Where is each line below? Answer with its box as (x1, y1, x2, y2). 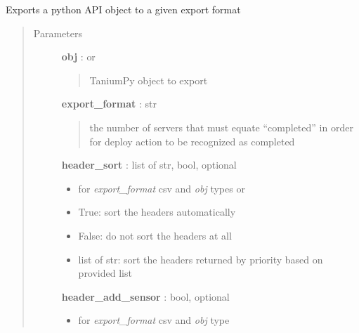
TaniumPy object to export (89, 72, 208, 87)
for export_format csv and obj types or (78, 181, 245, 195)
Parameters (33, 25, 82, 40)
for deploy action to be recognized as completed (89, 133, 295, 148)
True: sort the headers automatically (78, 204, 236, 219)
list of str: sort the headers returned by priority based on (78, 252, 323, 266)
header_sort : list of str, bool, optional (61, 157, 237, 172)
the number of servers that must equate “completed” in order (89, 119, 353, 134)
